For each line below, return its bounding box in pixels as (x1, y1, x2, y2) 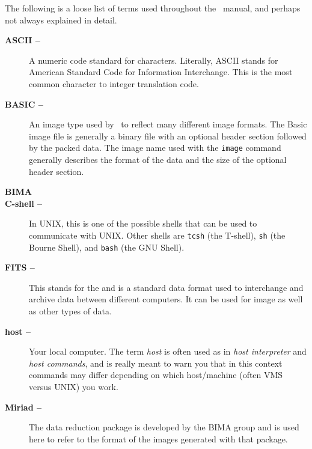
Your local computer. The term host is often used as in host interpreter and (29, 345, 307, 358)
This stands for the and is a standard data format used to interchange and (29, 281, 304, 293)
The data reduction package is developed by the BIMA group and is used (29, 421, 299, 433)
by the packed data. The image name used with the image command (29, 141, 281, 154)
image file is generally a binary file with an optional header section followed (29, 129, 307, 142)
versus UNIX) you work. (29, 380, 118, 393)
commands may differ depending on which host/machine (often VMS (29, 368, 283, 381)
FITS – (5, 261, 35, 273)
